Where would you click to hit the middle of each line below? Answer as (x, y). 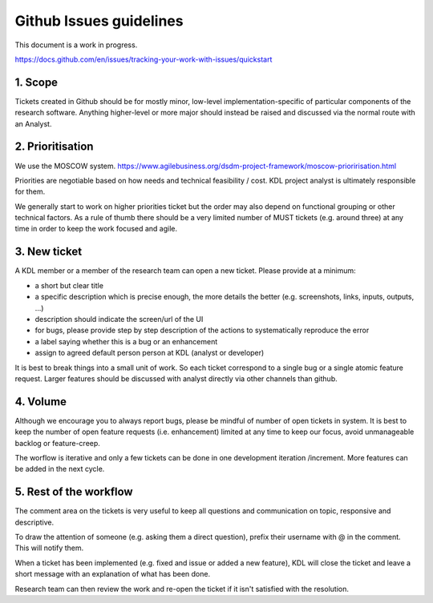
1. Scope (36, 82)
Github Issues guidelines (99, 21)
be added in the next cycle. (60, 469)
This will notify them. (49, 548)
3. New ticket (49, 252)
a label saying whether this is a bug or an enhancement (126, 341)
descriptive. (34, 522)
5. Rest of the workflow (74, 492)
